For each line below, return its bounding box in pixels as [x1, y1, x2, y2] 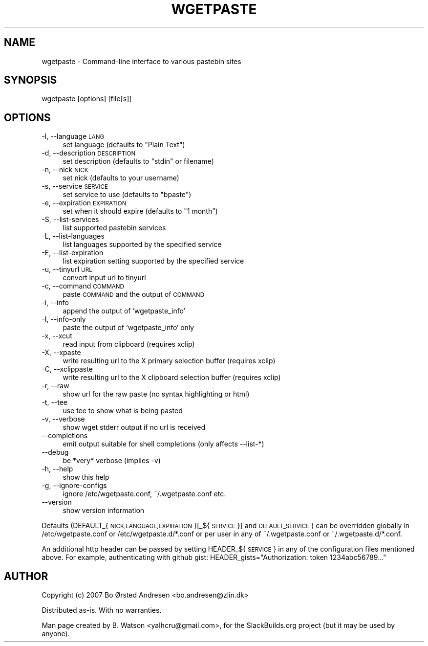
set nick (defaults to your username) [63, 174, 179, 182]
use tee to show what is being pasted [63, 406, 183, 415]
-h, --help [42, 465, 73, 473]
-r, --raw [42, 381, 69, 390]
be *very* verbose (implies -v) [63, 456, 161, 465]
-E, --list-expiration [42, 248, 104, 257]
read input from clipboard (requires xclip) [63, 340, 195, 349]
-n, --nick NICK [42, 165, 88, 174]
